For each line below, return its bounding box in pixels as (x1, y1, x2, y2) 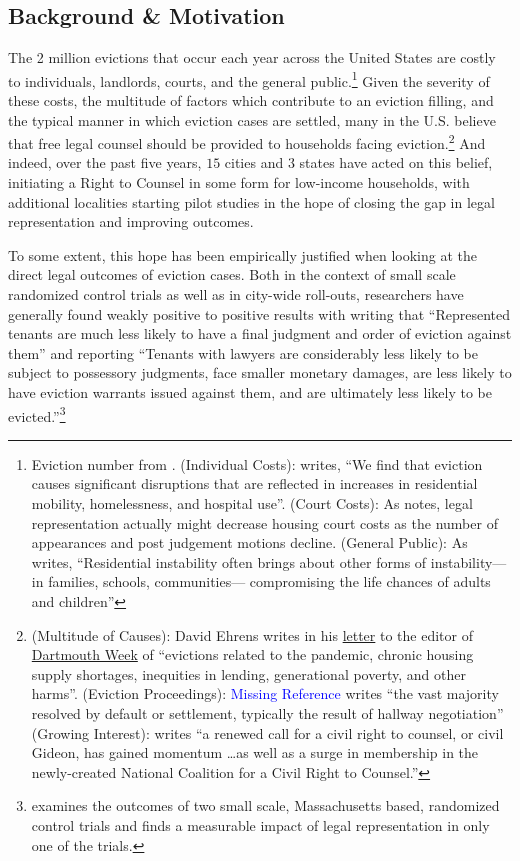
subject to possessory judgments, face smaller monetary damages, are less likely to (8, 362, 512, 383)
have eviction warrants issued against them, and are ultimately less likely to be (8, 382, 492, 403)
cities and (224, 152, 284, 173)
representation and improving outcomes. (8, 211, 254, 232)
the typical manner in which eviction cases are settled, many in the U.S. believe (8, 109, 496, 130)
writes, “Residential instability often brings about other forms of (31, 551, 427, 572)
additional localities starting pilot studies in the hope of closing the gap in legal (8, 191, 495, 212)
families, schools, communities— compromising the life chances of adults (48, 571, 491, 592)
